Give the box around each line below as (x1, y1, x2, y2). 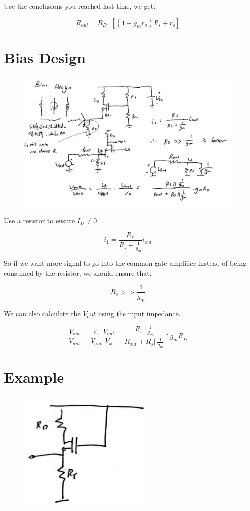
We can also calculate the (4, 308, 81, 319)
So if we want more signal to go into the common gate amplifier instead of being (4, 258, 247, 268)
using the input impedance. (98, 308, 181, 319)
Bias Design (4, 47, 86, 67)
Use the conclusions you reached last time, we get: (4, 1, 156, 11)
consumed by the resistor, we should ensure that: (4, 267, 152, 278)
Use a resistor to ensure (4, 215, 75, 225)
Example (4, 367, 64, 387)
